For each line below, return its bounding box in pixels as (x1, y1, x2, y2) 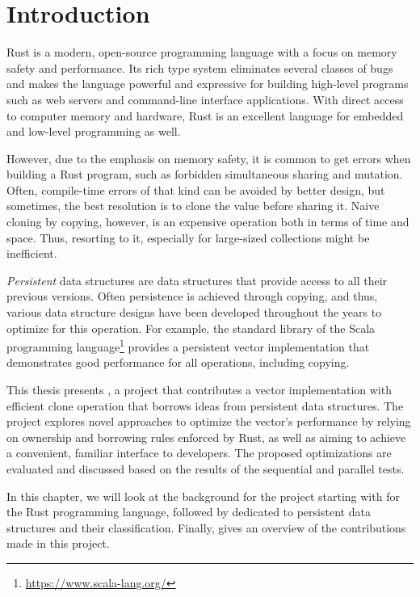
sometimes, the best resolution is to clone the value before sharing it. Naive (6, 197, 380, 214)
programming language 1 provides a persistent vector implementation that (6, 336, 370, 355)
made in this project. (6, 535, 110, 552)
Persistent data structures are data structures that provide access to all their (6, 271, 388, 288)
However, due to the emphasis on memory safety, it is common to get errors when (6, 149, 411, 166)
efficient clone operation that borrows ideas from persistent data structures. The (6, 397, 404, 414)
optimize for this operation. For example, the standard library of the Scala (6, 319, 376, 336)
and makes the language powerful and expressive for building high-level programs (6, 75, 409, 92)
